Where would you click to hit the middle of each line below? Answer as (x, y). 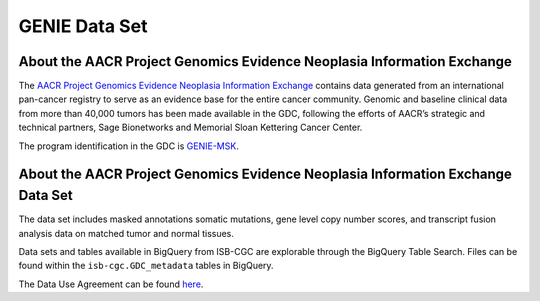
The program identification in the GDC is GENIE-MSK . (128, 146)
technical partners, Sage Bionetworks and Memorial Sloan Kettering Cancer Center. (190, 127)
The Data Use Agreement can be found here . (111, 284)
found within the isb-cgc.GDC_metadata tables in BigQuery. (146, 266)
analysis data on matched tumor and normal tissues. (126, 233)
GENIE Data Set (83, 26)
